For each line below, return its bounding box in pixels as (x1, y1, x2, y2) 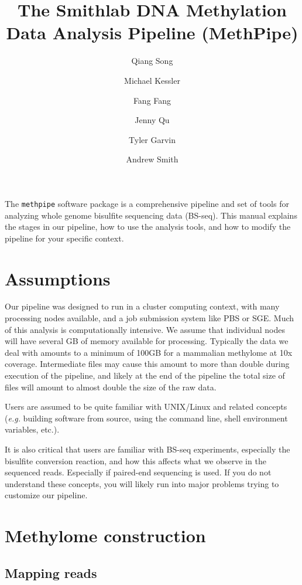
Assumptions (5, 266, 111, 290)
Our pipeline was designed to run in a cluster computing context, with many (5, 300, 280, 312)
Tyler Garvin (129, 133, 176, 145)
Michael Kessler (124, 74, 180, 86)
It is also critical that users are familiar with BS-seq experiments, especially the (5, 443, 290, 455)
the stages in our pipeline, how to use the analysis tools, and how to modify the (5, 220, 291, 233)
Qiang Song (131, 55, 173, 67)
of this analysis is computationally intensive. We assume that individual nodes (5, 323, 285, 335)
